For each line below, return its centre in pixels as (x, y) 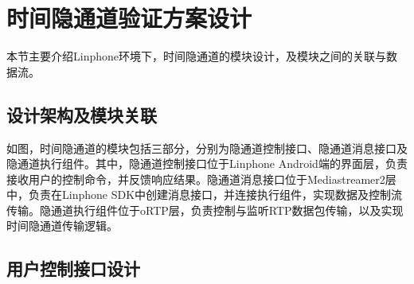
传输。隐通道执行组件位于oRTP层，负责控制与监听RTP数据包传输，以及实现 (205, 210)
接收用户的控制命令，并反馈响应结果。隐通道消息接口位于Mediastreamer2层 (201, 179)
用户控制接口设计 (73, 268)
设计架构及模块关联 (82, 114)
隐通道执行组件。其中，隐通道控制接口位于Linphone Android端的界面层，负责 (207, 163)
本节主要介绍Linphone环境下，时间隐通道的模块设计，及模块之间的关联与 (196, 56)
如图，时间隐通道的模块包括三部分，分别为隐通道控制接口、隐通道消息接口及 (207, 148)
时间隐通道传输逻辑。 (62, 226)
